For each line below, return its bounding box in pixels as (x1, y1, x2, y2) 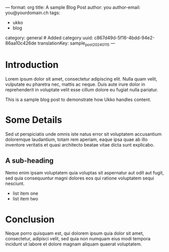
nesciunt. (5, 181, 25, 187)
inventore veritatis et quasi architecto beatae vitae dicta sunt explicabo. (5, 141, 155, 148)
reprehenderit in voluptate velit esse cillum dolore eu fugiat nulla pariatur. (5, 86, 158, 93)
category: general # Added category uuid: (5, 35, 93, 41)
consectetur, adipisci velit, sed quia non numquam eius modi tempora (5, 236, 151, 242)
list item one (12, 190, 39, 197)
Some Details (5, 114, 62, 126)
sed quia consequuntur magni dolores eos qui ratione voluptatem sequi (5, 175, 154, 182)
